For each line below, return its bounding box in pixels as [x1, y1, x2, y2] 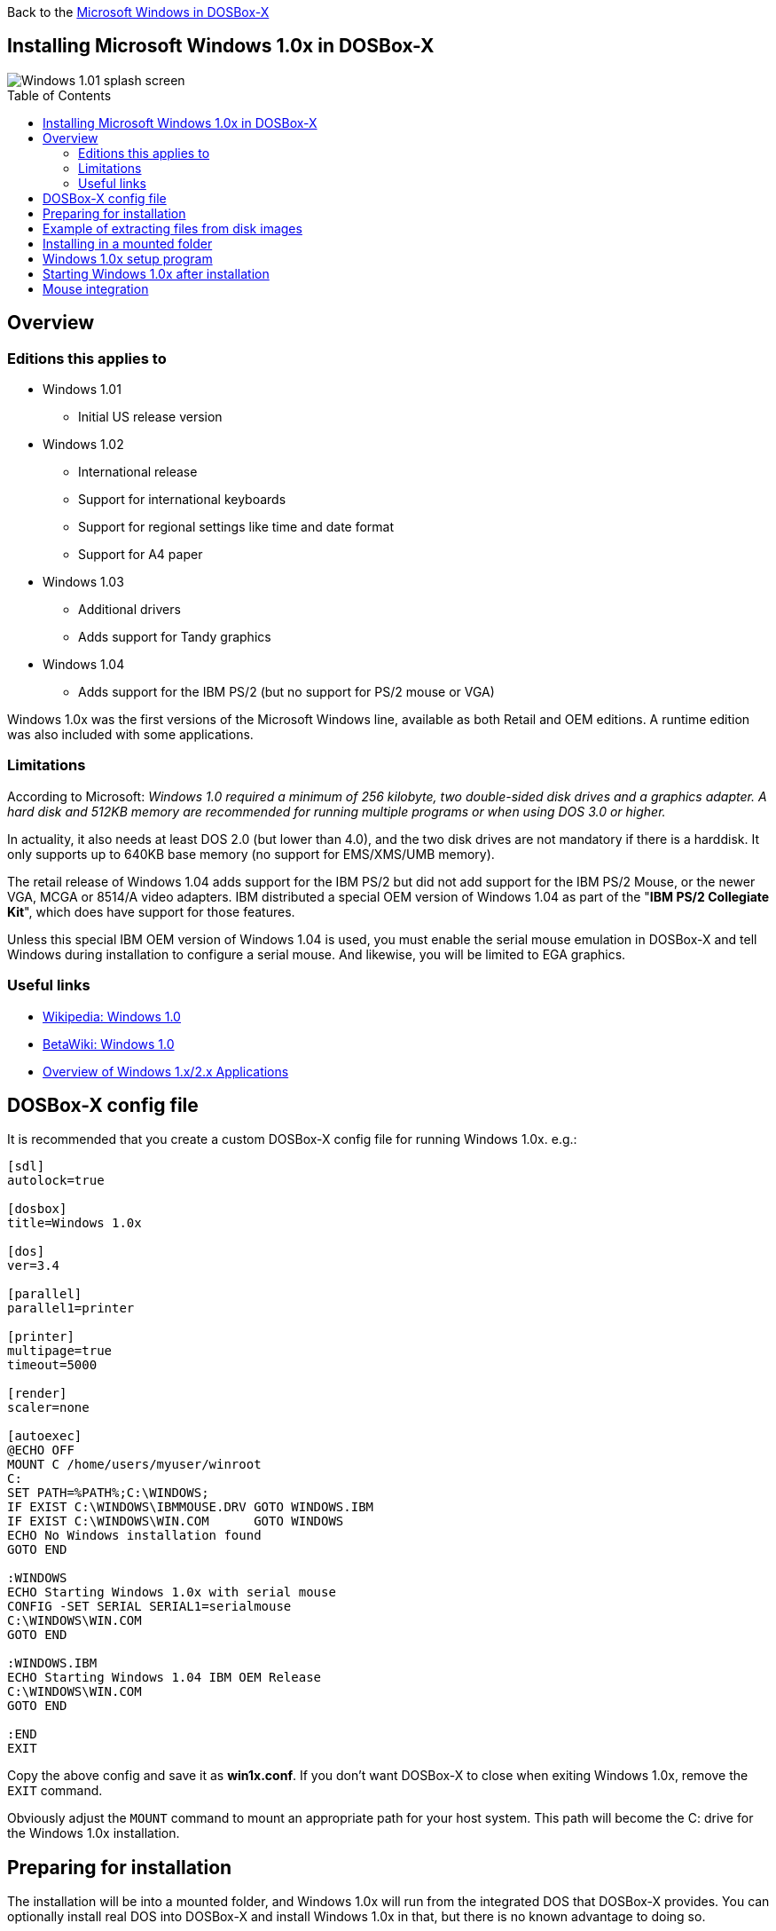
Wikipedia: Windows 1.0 [43, 1008, 181, 1024]
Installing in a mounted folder [43, 235, 213, 251]
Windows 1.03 [43, 574, 124, 590]
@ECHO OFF [7, 1443, 74, 1458]
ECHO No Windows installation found [7, 1528, 262, 1543]
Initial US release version [78, 409, 223, 425]
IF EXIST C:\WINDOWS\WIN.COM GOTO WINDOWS [7, 1514, 344, 1529]
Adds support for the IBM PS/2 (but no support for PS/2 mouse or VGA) [78, 684, 495, 700]
